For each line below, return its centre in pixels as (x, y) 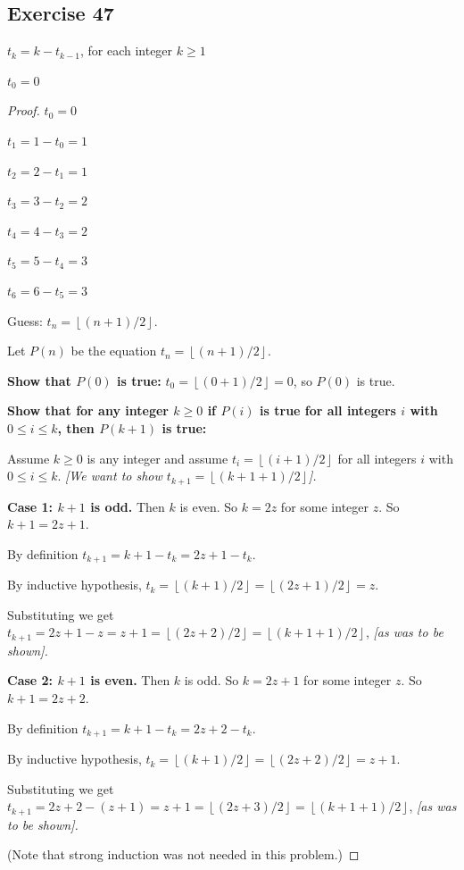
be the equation (114, 351)
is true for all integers (328, 410)
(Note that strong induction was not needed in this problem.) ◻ (183, 854)
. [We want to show (110, 476)
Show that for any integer (88, 410)
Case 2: (30, 680)
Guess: (25, 320)
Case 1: (30, 506)
